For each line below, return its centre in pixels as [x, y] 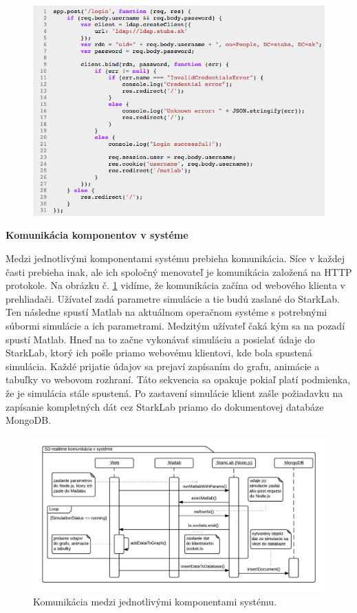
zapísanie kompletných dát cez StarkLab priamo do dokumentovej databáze [165, 406]
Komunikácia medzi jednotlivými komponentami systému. [155, 601]
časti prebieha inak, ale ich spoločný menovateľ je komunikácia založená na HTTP [179, 271]
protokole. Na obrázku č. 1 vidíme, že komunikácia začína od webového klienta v [175, 285]
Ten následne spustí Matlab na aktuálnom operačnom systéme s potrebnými [166, 312]
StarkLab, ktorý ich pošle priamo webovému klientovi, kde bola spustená [159, 353]
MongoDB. [29, 420]
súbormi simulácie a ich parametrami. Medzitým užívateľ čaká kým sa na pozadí [175, 325]
